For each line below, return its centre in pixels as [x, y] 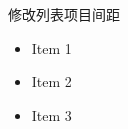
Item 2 [51, 81]
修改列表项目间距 [64, 14]
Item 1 [51, 47]
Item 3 [51, 114]
